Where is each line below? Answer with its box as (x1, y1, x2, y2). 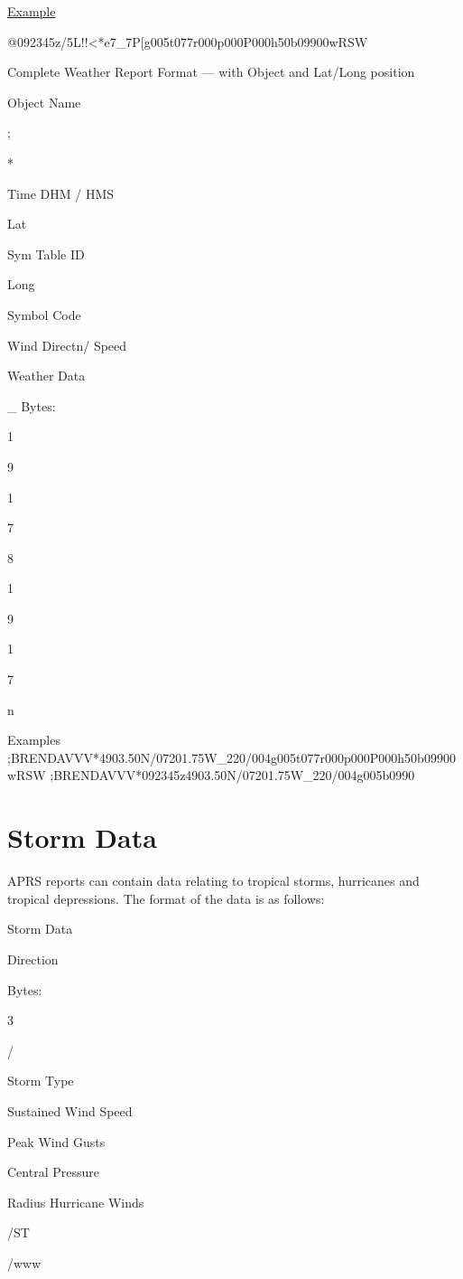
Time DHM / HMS (7, 183, 115, 202)
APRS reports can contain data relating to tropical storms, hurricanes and (7, 871, 420, 890)
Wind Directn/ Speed (7, 335, 127, 354)
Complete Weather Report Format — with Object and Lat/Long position (7, 62, 415, 81)
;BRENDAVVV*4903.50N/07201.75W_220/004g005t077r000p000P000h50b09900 (7, 748, 456, 766)
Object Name (7, 92, 81, 111)
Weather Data (7, 366, 86, 385)
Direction (7, 949, 59, 968)
